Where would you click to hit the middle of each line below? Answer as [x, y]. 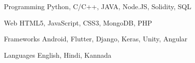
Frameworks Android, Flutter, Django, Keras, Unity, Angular [96, 39]
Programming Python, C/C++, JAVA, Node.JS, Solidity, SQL [98, 6]
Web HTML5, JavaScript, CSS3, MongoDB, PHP [78, 22]
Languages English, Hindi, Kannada [58, 55]
